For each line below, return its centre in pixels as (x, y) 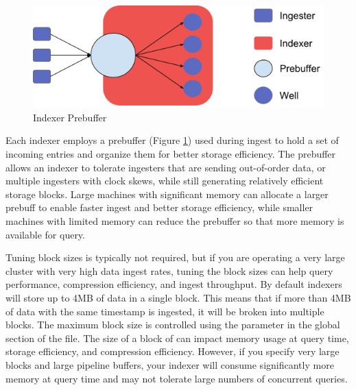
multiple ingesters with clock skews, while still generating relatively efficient (165, 181)
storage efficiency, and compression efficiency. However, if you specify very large (173, 351)
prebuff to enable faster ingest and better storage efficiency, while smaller (159, 207)
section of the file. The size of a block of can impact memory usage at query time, (177, 338)
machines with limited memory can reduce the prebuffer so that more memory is (175, 221)
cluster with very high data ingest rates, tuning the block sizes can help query (169, 270)
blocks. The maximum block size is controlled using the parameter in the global (173, 325)
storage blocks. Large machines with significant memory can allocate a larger (167, 194)
